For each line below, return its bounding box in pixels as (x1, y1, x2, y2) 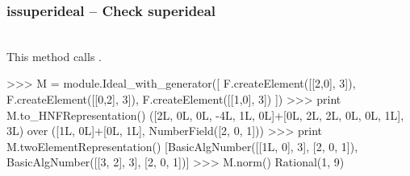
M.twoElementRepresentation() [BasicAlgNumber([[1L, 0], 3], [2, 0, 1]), (6, 137, 358, 154)
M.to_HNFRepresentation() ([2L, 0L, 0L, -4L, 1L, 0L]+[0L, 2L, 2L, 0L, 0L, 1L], (6, 106, 404, 123)
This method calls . (6, 47, 102, 64)
